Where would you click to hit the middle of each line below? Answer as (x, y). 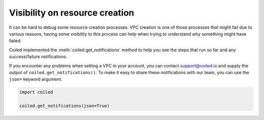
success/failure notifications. (38, 57)
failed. (15, 41)
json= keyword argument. (36, 79)
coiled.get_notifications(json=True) (65, 106)
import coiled (36, 92)
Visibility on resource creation (72, 13)
